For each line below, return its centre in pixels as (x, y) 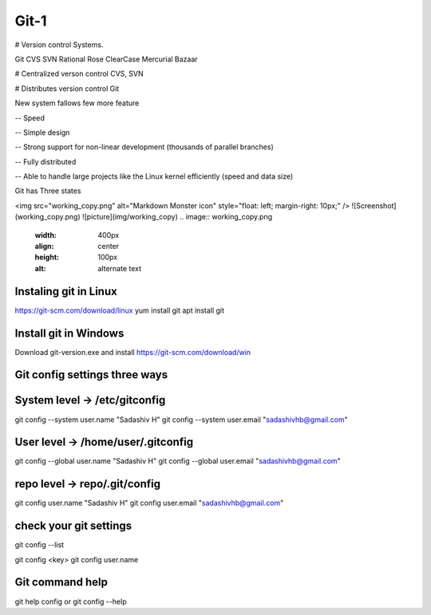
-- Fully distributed (45, 162)
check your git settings (73, 526)
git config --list (39, 545)
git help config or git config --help (71, 601)
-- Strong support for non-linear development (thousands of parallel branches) (144, 147)
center (109, 246)
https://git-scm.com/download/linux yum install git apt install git (120, 310)
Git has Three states (48, 191)
